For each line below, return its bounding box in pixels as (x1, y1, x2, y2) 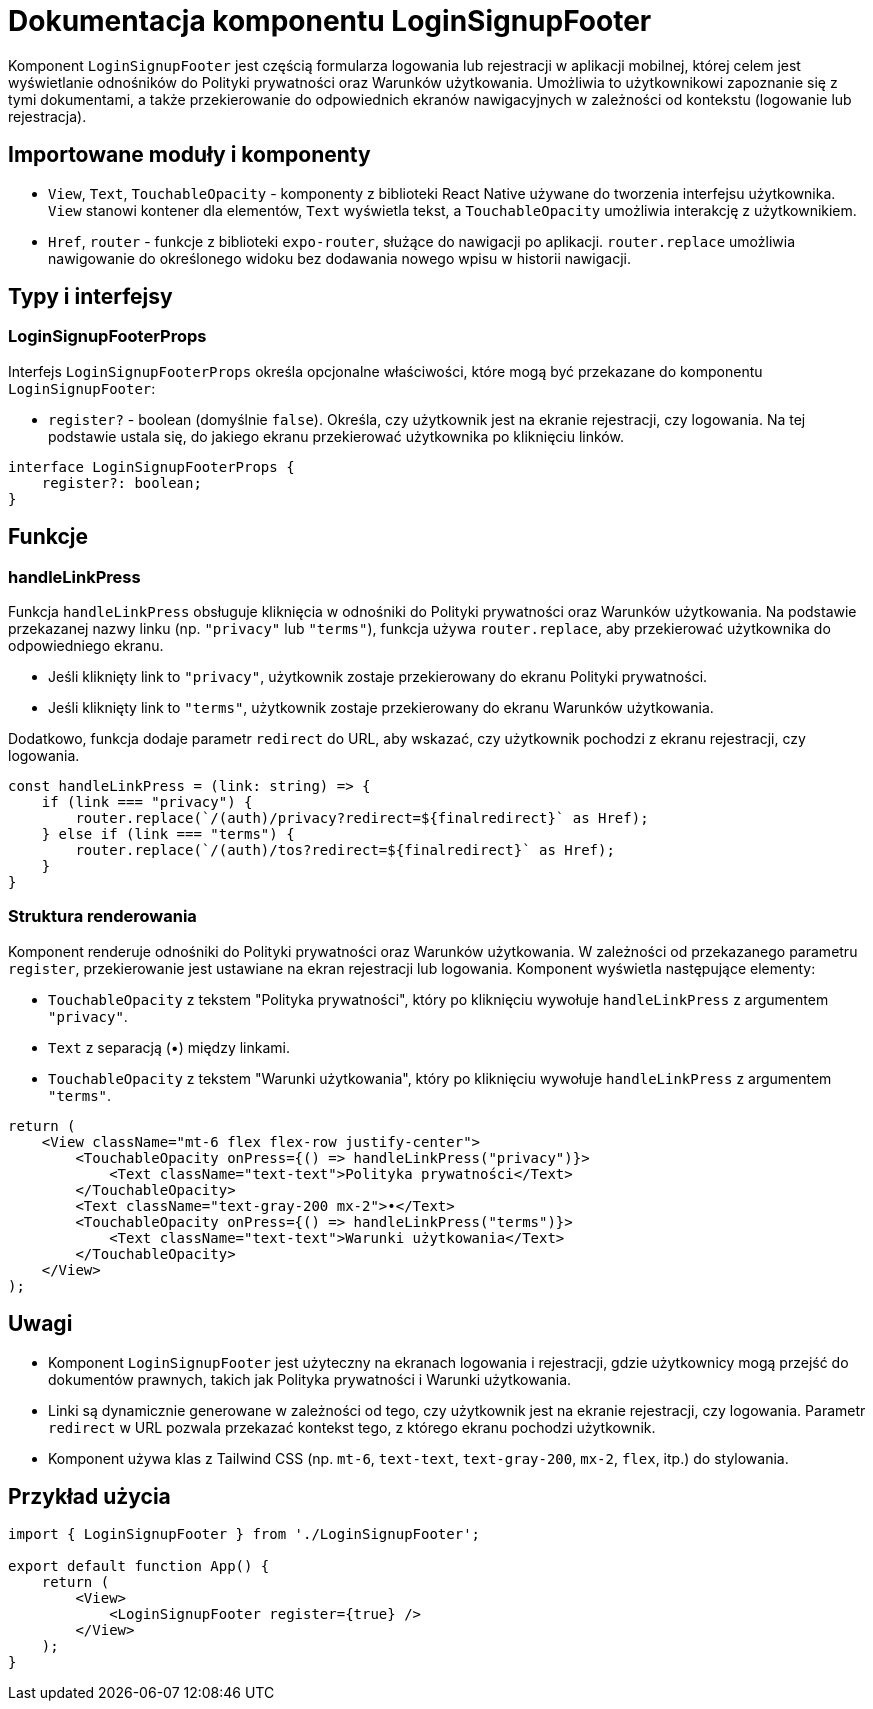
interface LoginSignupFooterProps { (8, 458, 295, 475)
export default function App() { (8, 1558, 270, 1575)
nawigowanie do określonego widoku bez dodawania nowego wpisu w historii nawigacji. (48, 249, 631, 267)
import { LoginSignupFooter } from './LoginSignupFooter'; (8, 1526, 481, 1543)
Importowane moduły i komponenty (8, 142, 371, 168)
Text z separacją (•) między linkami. (48, 1038, 291, 1056)
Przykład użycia (8, 1484, 171, 1510)
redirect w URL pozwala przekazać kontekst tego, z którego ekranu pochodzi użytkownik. (48, 1418, 656, 1436)
